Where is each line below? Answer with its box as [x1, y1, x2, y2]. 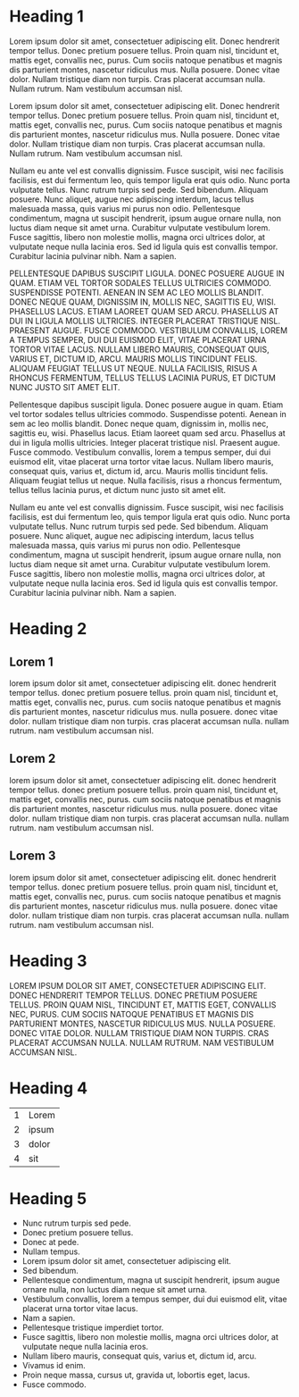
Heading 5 [9, 1188, 87, 1209]
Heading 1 [9, 6, 85, 27]
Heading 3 [9, 950, 87, 971]
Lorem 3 [9, 849, 56, 864]
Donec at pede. [21, 1237, 79, 1248]
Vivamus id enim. [21, 1360, 87, 1371]
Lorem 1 [9, 654, 54, 669]
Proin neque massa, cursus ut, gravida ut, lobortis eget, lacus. [21, 1369, 251, 1381]
